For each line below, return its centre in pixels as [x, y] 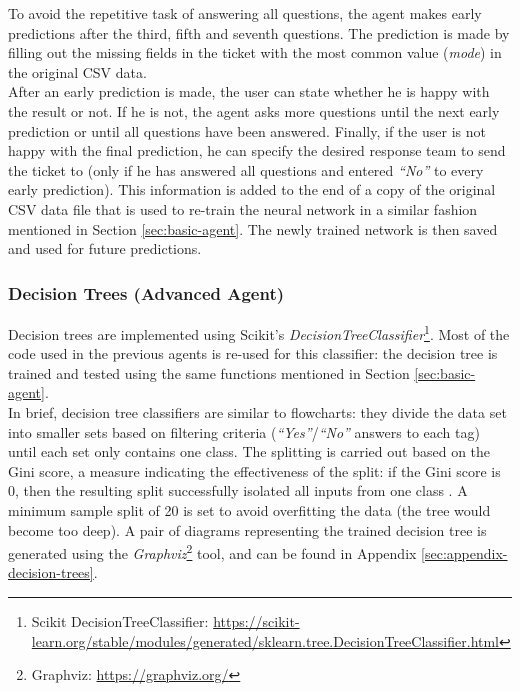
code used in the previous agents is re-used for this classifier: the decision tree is [253, 353]
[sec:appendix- [464, 552]
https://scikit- [256, 620]
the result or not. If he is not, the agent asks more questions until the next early [254, 110]
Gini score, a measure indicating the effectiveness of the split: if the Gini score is [254, 470]
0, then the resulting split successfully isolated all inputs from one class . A [238, 490]
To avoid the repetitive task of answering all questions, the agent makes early [245, 13]
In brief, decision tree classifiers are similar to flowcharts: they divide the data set [257, 411]
